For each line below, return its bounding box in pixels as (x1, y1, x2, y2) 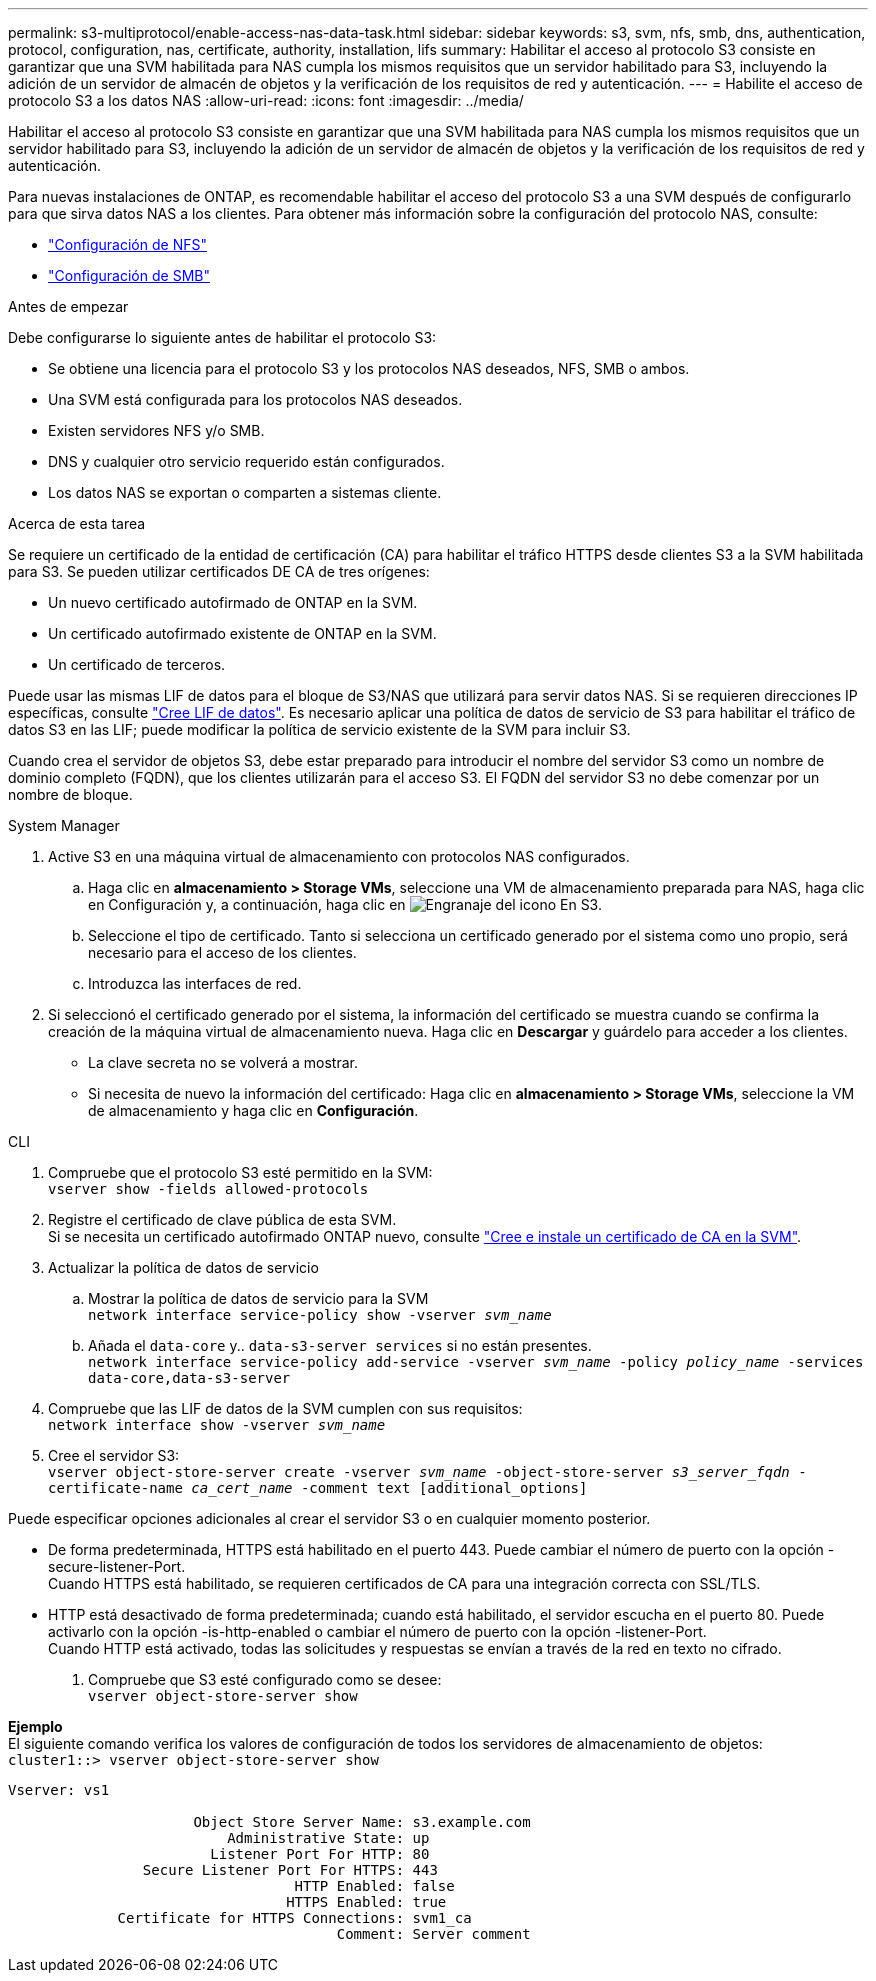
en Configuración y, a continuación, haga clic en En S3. (88, 896, 602, 913)
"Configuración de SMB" (48, 267, 210, 284)
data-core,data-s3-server (88, 1370, 291, 1386)
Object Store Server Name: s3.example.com (193, 1814, 531, 1830)
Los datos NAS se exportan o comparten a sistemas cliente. (48, 484, 442, 501)
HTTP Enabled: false (294, 1878, 455, 1894)
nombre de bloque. (8, 786, 133, 803)
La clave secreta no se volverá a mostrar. (88, 1054, 359, 1071)
